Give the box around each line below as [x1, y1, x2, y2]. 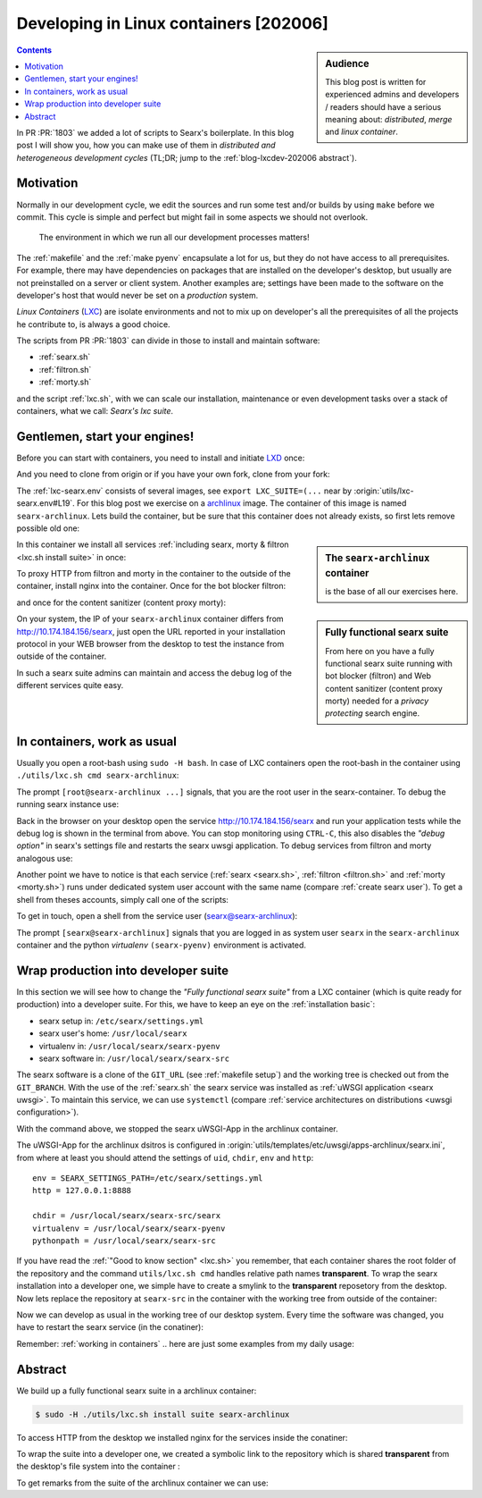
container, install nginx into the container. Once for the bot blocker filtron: [16, 581, 286, 592]
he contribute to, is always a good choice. [16, 318, 170, 330]
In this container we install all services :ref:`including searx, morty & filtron [16, 539, 289, 550]
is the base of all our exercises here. [325, 586, 459, 597]
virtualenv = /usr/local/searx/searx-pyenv [32, 1223, 226, 1233]
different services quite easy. [16, 680, 124, 691]
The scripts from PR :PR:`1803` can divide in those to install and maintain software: [16, 335, 320, 346]
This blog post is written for [325, 76, 427, 87]
